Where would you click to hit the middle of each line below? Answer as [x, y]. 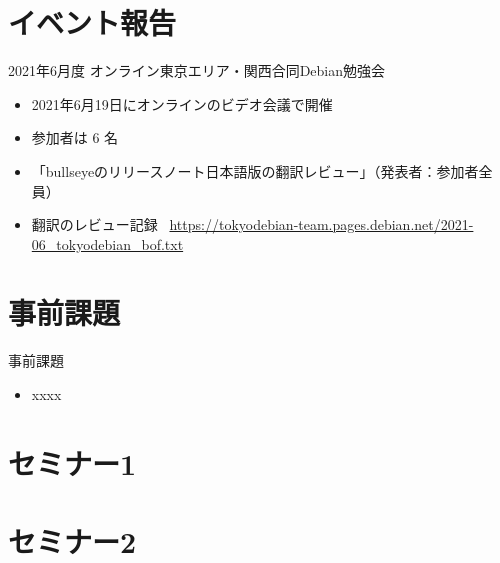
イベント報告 [92, 22]
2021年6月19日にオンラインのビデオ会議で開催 [182, 103]
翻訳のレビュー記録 [94, 224]
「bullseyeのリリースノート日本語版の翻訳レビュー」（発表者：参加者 [255, 170]
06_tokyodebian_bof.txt [107, 243]
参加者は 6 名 [75, 137]
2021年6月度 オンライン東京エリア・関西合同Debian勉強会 [197, 70]
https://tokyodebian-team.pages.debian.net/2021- [321, 224]
